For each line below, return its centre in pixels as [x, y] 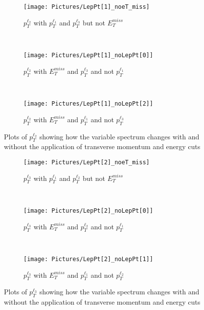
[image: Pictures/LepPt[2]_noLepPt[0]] [88, 210]
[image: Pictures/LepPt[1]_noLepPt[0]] [88, 55]
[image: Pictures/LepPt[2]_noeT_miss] [87, 162]
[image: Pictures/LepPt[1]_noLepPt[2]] [88, 104]
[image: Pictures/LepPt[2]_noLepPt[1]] [88, 259]
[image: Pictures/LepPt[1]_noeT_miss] [87, 7]
